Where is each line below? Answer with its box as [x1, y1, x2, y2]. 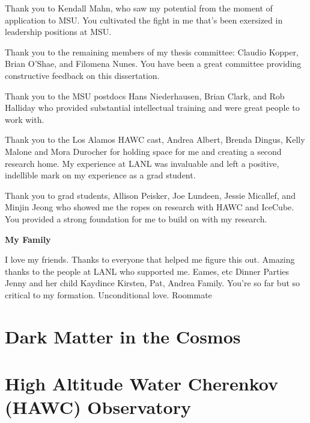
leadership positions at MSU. [5, 25, 112, 38]
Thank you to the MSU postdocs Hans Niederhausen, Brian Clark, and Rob [5, 89, 285, 102]
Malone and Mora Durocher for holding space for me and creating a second [5, 145, 282, 157]
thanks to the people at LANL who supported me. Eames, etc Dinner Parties [5, 265, 290, 277]
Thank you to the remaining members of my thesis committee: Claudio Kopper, [5, 45, 299, 58]
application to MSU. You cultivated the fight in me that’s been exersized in [5, 13, 283, 26]
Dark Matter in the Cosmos [5, 324, 241, 348]
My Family [5, 233, 51, 245]
